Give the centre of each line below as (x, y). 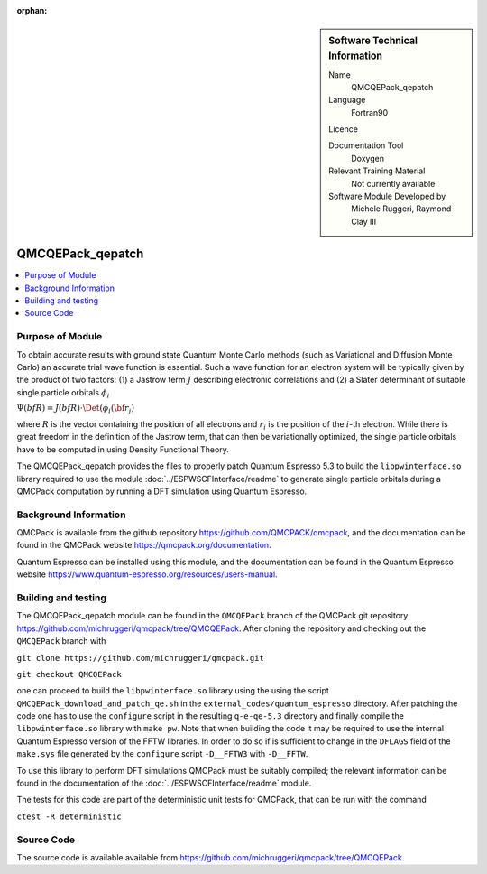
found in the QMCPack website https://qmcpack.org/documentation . (144, 545)
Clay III (364, 221)
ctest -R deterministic (69, 816)
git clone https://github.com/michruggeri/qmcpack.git (141, 658)
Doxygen (368, 158)
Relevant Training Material (377, 171)
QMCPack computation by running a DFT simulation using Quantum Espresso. (162, 491)
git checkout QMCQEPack (69, 674)
